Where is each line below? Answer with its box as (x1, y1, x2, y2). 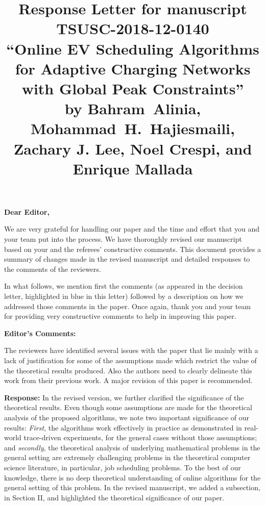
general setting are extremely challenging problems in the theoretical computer (4, 452, 251, 463)
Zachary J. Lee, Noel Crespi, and (13, 138, 252, 159)
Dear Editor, (4, 206, 50, 217)
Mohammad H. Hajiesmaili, (31, 118, 235, 139)
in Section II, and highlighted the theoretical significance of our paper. (4, 492, 225, 502)
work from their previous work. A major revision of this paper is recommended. (4, 375, 253, 386)
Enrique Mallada (73, 158, 193, 179)
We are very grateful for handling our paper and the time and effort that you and (4, 223, 260, 234)
